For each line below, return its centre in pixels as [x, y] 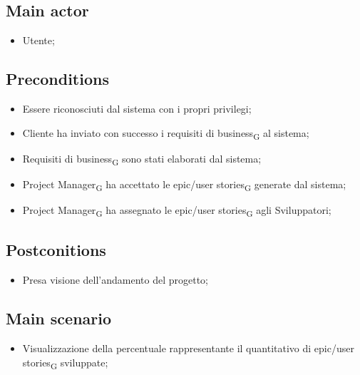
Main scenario [59, 318]
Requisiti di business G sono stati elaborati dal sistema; [142, 159]
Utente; [38, 40]
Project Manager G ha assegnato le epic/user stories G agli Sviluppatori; [177, 210]
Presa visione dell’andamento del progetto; [115, 280]
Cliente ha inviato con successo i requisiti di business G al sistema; [166, 133]
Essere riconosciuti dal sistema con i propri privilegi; [137, 108]
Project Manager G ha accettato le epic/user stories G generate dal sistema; [184, 185]
